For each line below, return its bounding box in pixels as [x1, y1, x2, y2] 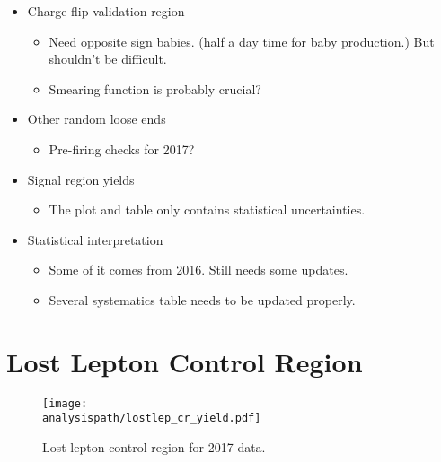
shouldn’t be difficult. [49, 49, 167, 68]
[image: [42, 397, 88, 410]
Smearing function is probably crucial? [49, 79, 261, 98]
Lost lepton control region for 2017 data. [42, 437, 266, 456]
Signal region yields [27, 170, 135, 188]
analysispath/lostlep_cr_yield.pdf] [42, 412, 261, 425]
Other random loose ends [27, 109, 166, 128]
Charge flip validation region [27, 2, 185, 20]
